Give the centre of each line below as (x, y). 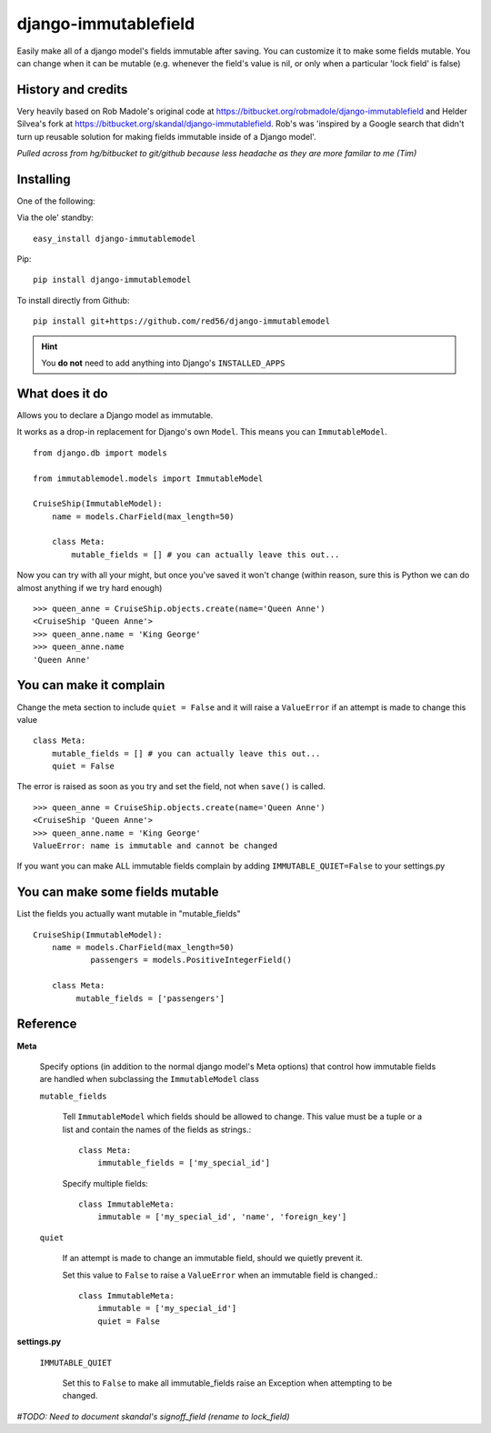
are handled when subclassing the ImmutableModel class (149, 1079)
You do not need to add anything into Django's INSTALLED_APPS (163, 363)
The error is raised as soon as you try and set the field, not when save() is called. (171, 787)
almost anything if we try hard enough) (90, 587)
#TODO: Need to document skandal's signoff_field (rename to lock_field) (153, 1416)
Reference (47, 1024)
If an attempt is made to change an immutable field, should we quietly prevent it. (213, 1258)
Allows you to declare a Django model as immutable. (115, 415)
